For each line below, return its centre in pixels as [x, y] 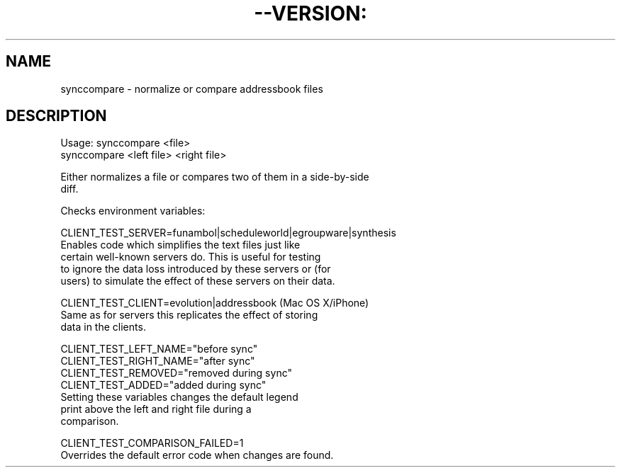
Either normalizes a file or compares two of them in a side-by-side [215, 177]
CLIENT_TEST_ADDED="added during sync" [163, 385]
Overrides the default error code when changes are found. [197, 455]
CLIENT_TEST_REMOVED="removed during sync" [176, 373]
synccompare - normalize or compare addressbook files [192, 89]
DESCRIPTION [56, 116]
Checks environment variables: [133, 211]
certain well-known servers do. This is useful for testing [191, 257]
